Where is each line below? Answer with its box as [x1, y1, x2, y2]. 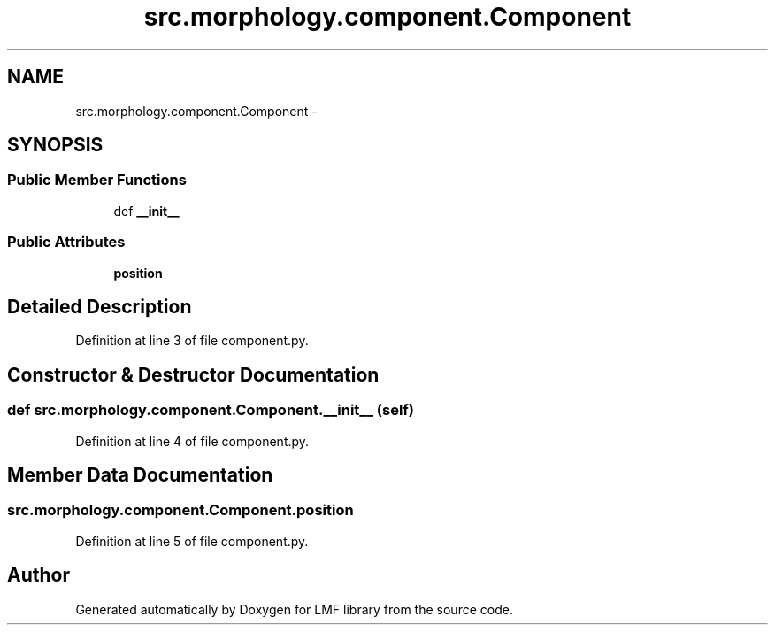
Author [7, 564, 70, 587]
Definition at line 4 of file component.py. [75, 433, 310, 449]
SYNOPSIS [7, 134, 104, 157]
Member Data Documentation [7, 464, 273, 487]
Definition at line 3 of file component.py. [75, 333, 309, 349]
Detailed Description [7, 295, 192, 318]
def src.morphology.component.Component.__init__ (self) [7, 401, 414, 420]
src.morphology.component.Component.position [7, 501, 354, 520]
